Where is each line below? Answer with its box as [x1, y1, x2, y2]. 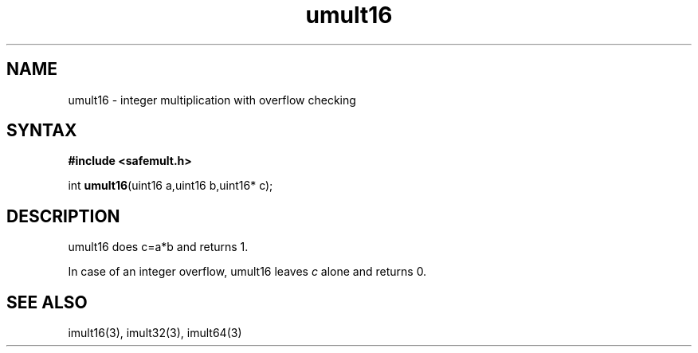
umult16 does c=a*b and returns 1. [68, 240, 249, 254]
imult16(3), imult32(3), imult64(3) [68, 326, 242, 340]
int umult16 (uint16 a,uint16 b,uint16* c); [68, 178, 273, 193]
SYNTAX [6, 120, 77, 141]
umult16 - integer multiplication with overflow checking [68, 92, 356, 107]
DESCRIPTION [6, 206, 120, 226]
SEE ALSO [6, 292, 88, 312]
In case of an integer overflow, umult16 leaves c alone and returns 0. [68, 265, 427, 279]
